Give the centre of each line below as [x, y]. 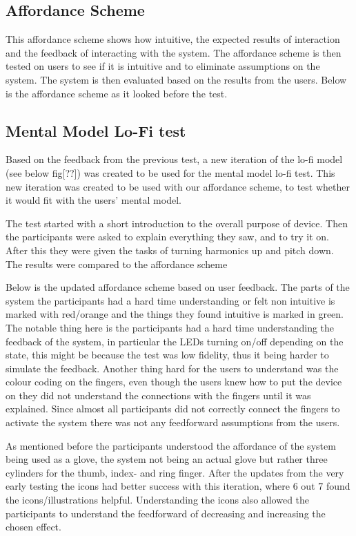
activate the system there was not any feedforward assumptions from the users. [173, 422]
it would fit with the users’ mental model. [93, 200]
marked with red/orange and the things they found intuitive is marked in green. [175, 314]
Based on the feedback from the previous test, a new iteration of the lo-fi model [174, 159]
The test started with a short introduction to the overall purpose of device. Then [177, 223]
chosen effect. [33, 527]
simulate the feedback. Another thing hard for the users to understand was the [172, 368]
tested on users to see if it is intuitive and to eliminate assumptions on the [163, 66]
